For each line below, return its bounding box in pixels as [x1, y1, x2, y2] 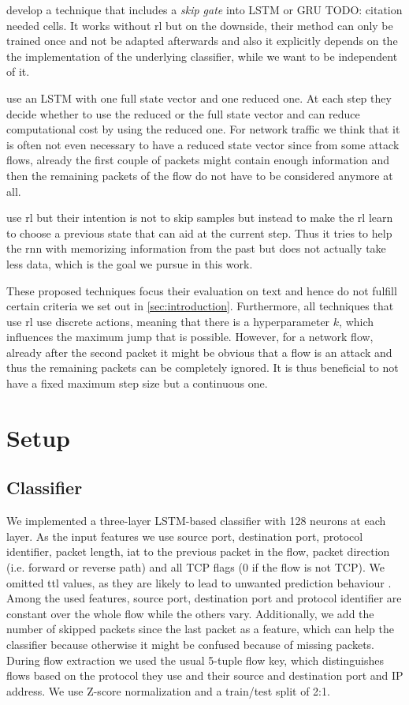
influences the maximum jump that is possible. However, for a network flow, [6, 328, 374, 345]
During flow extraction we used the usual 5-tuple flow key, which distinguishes [6, 651, 384, 668]
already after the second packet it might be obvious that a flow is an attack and [6, 343, 392, 360]
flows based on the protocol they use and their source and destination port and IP [6, 667, 403, 684]
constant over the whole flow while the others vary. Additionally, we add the [6, 605, 374, 621]
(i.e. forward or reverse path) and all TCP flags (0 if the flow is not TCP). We [6, 559, 385, 576]
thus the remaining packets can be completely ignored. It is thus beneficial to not [6, 359, 399, 376]
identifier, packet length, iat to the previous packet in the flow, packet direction [6, 543, 390, 560]
